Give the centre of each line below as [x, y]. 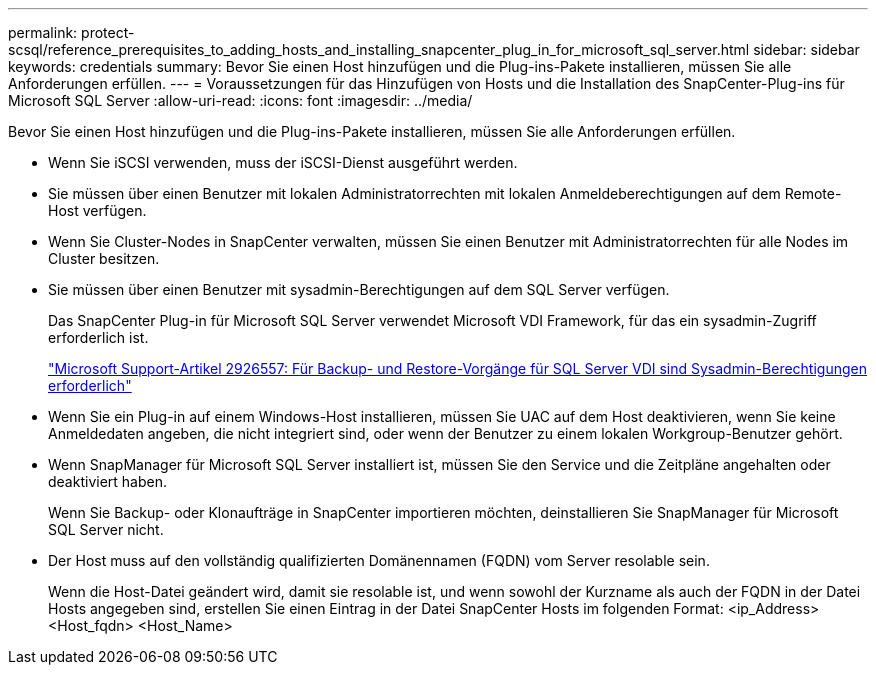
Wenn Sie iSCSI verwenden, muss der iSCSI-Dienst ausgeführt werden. [283, 162]
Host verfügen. [97, 210]
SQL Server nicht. [106, 529]
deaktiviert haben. [107, 481]
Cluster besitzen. [104, 258]
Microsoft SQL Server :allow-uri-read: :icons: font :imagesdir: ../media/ [240, 100]
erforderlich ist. [98, 337]
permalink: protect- [71, 32]
